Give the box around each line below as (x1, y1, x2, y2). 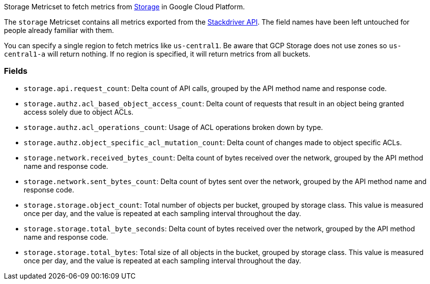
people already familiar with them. (4, 26, 114, 34)
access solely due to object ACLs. (24, 107, 133, 116)
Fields (4, 66, 28, 76)
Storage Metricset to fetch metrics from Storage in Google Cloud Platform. (4, 2, 245, 11)
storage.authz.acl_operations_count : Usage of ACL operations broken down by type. (24, 123, 323, 131)
